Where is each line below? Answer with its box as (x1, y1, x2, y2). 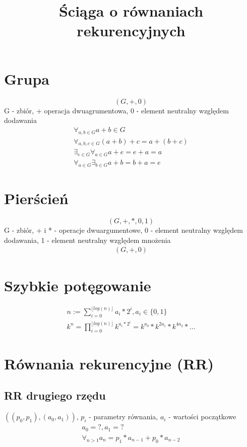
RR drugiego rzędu (4, 388, 106, 403)
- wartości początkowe (168, 411, 236, 422)
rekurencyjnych (77, 20, 186, 41)
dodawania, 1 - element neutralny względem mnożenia (4, 234, 171, 245)
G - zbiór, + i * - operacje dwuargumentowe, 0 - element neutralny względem (4, 225, 243, 235)
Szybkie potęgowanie (4, 275, 151, 295)
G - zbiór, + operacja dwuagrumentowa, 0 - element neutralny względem (4, 105, 229, 115)
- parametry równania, (89, 411, 158, 422)
